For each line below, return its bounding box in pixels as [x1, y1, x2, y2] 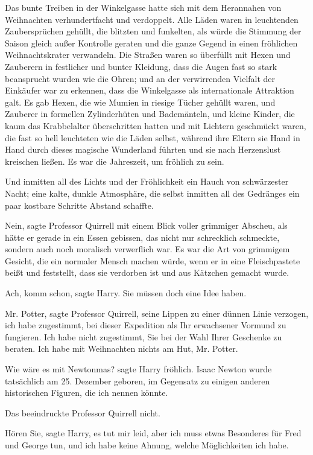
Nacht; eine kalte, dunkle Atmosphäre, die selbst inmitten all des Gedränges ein [5, 186, 300, 199]
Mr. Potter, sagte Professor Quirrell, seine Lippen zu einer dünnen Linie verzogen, [5, 307, 309, 319]
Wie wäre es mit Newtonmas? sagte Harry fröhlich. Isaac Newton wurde [5, 363, 272, 375]
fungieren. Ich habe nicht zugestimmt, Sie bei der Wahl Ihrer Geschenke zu [5, 330, 282, 343]
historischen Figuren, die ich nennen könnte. [5, 386, 168, 399]
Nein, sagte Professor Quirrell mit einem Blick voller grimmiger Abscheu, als [5, 219, 288, 232]
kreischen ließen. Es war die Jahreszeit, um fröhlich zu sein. [5, 154, 224, 167]
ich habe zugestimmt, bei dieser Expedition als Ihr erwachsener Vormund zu [5, 319, 286, 331]
